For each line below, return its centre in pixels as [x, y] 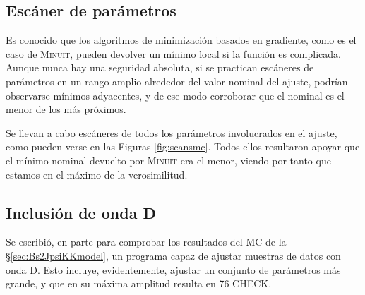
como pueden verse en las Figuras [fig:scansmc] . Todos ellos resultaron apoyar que [183, 146]
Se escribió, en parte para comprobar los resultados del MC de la [146, 242]
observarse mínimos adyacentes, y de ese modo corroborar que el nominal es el [175, 95]
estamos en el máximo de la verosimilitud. [97, 174]
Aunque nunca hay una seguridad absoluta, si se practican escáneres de [160, 67]
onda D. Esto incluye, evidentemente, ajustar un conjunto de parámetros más [173, 269]
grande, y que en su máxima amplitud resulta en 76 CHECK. [139, 283]
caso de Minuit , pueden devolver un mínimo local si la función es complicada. [173, 53]
